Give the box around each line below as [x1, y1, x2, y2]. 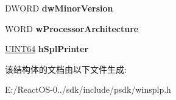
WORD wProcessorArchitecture [5, 22, 139, 35]
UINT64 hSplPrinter [5, 42, 89, 55]
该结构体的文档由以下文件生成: [5, 62, 127, 75]
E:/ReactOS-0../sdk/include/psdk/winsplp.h [5, 83, 171, 96]
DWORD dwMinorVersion [5, 2, 113, 14]
